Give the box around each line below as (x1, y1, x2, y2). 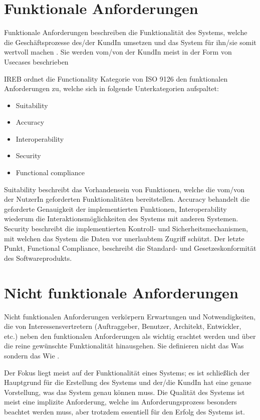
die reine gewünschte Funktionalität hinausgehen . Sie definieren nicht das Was (4, 340, 244, 351)
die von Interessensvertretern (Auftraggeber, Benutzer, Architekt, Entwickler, (4, 321, 241, 331)
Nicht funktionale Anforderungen (4, 282, 238, 302)
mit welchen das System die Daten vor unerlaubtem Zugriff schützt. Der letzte (4, 233, 244, 243)
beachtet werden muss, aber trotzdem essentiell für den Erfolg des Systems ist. (4, 406, 245, 416)
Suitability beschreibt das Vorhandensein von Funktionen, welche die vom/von (4, 184, 245, 194)
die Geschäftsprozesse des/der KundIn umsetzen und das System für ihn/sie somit (4, 37, 256, 47)
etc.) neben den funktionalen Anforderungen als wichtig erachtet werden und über (4, 330, 256, 341)
